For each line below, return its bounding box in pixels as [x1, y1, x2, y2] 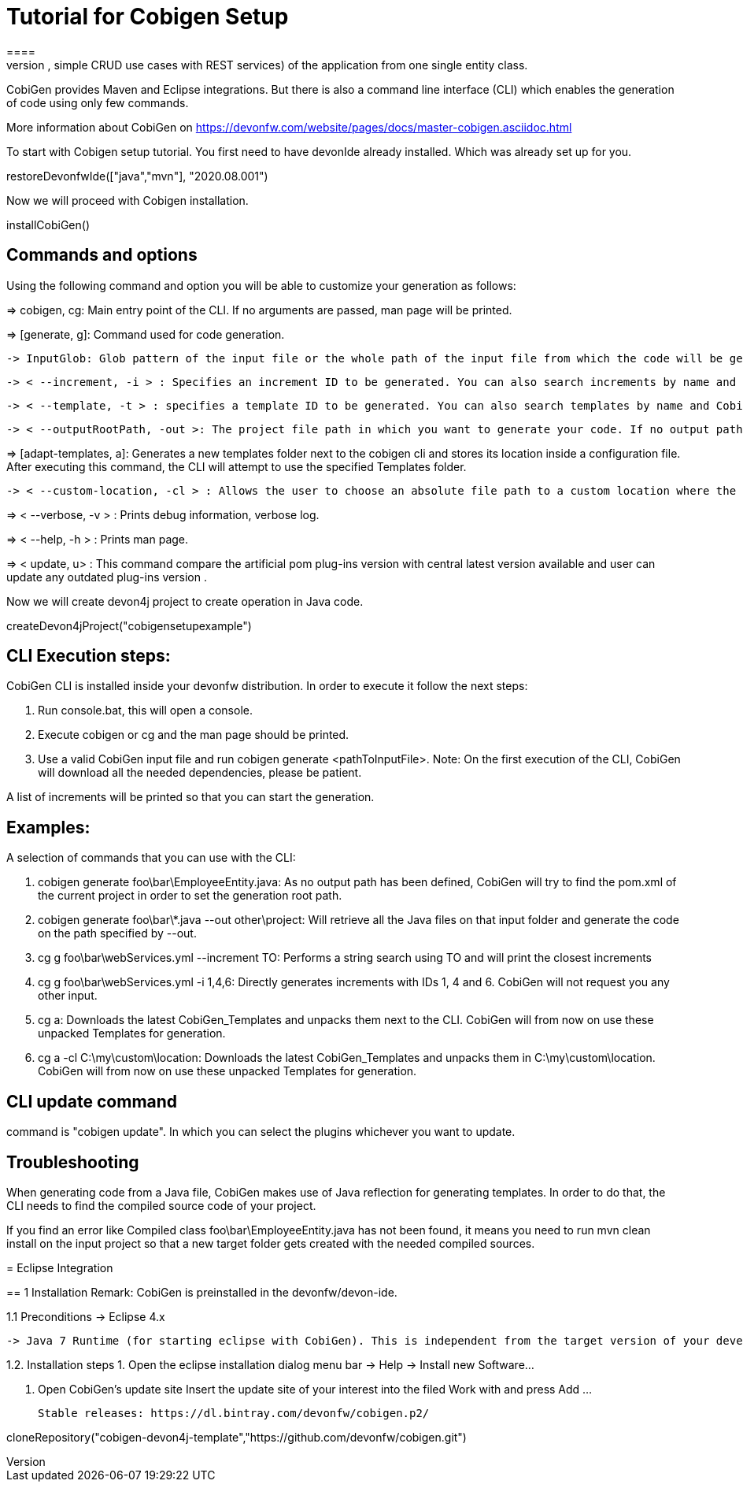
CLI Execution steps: [6, 646, 171, 666]
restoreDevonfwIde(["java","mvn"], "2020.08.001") [6, 169, 268, 183]
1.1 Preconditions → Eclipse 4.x [6, 1309, 165, 1323]
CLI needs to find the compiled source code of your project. [6, 1198, 316, 1212]
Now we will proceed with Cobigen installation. [6, 193, 249, 207]
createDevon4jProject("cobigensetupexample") [6, 618, 252, 633]
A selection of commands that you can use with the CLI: [6, 851, 296, 865]
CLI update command [6, 1091, 178, 1111]
